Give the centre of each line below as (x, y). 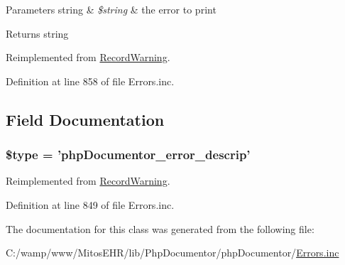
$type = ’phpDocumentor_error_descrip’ (128, 155)
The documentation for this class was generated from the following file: (160, 228)
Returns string (37, 33)
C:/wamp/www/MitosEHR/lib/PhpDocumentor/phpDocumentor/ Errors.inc (172, 253)
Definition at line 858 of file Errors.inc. (90, 81)
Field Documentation (85, 119)
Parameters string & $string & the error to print (111, 9)
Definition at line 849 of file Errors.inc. (90, 204)
